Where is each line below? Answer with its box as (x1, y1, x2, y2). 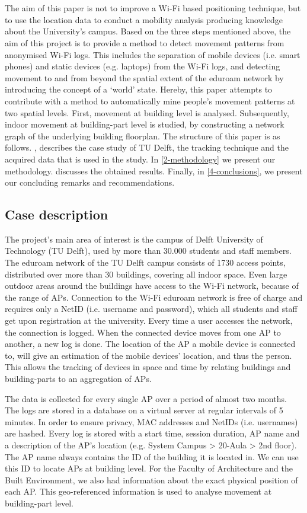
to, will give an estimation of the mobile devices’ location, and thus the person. (5, 349, 292, 361)
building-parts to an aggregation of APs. (5, 372, 152, 385)
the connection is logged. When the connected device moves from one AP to (5, 326, 281, 338)
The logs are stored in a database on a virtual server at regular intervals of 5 (5, 404, 283, 416)
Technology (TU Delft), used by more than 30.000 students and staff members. (5, 244, 292, 257)
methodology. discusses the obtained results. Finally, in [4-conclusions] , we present (5, 164, 303, 177)
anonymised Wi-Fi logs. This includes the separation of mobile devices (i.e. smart (5, 48, 300, 60)
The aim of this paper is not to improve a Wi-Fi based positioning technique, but (5, 2, 301, 14)
